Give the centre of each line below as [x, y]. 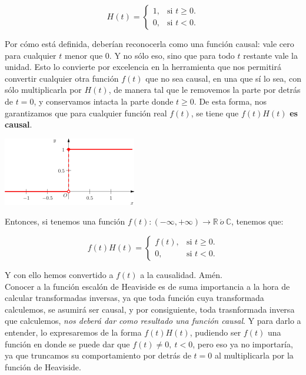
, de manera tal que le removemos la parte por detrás [204, 90]
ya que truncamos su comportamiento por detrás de [98, 355]
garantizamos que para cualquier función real [86, 113]
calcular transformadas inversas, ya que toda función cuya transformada [134, 298]
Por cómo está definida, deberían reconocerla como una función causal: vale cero [149, 43]
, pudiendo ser [215, 332]
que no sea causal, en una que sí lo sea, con [223, 78]
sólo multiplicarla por [43, 90]
